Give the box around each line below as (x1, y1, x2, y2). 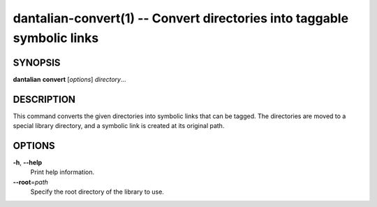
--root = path (13, 178, 49, 186)
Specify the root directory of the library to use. (30, 187, 164, 196)
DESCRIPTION (13, 93, 76, 105)
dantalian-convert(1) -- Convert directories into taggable (13, 10, 349, 26)
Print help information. (30, 168, 94, 176)
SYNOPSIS (13, 57, 61, 69)
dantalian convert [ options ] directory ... (13, 75, 126, 83)
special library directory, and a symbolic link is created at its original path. (13, 122, 225, 130)
